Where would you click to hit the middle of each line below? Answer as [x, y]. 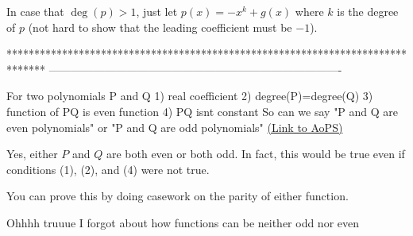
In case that [35, 11]
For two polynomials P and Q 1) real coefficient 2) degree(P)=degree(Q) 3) [190, 96]
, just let [157, 11]
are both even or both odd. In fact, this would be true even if [255, 154]
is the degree [368, 11]
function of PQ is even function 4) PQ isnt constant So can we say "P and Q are [203, 111]
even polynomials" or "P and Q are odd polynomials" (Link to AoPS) [175, 127]
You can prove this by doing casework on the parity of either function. [178, 196]
